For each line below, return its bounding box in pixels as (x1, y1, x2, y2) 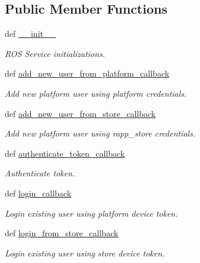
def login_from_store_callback (5, 227, 119, 239)
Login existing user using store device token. (5, 246, 165, 259)
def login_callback (5, 186, 72, 199)
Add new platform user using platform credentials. (5, 87, 187, 99)
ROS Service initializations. (5, 47, 105, 59)
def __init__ (5, 27, 56, 40)
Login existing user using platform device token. (5, 207, 178, 219)
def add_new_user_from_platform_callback (5, 67, 170, 80)
